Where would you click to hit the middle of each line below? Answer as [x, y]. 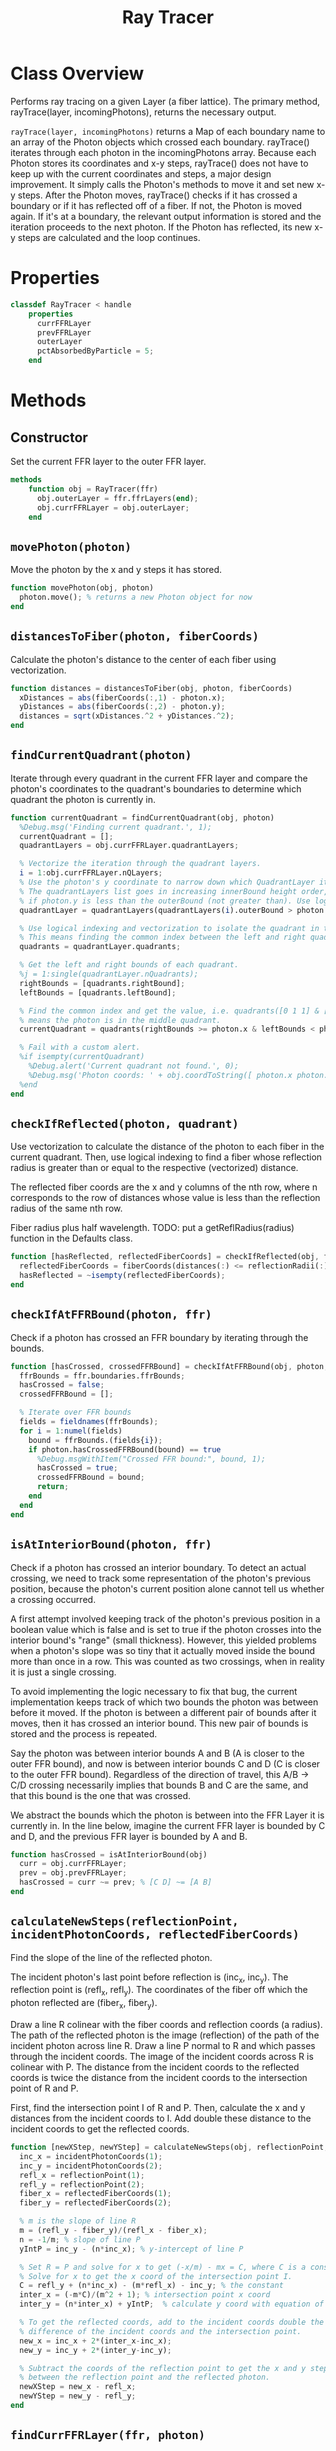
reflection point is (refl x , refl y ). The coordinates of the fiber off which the [159, 1991]
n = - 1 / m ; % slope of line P [80, 2239]
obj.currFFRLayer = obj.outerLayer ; [113, 507]
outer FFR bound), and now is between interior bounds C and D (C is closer [165, 1763]
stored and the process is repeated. [84, 1733]
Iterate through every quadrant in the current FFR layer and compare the [159, 778]
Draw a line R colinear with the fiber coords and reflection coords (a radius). [166, 2025]
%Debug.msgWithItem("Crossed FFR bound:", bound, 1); [151, 1459]
